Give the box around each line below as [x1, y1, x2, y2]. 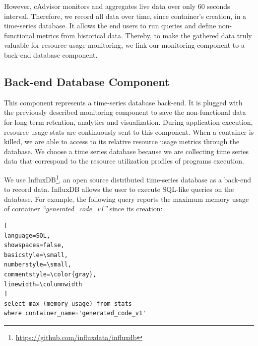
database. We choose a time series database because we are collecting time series [4, 146, 249, 156]
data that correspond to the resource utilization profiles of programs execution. [4, 156, 244, 166]
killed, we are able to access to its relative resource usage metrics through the [4, 136, 240, 147]
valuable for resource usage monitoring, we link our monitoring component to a [4, 40, 245, 50]
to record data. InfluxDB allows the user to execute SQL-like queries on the [4, 184, 234, 194]
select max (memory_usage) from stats [4, 300, 132, 307]
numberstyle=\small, [4, 261, 72, 268]
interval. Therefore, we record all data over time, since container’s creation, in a [4, 10, 247, 21]
